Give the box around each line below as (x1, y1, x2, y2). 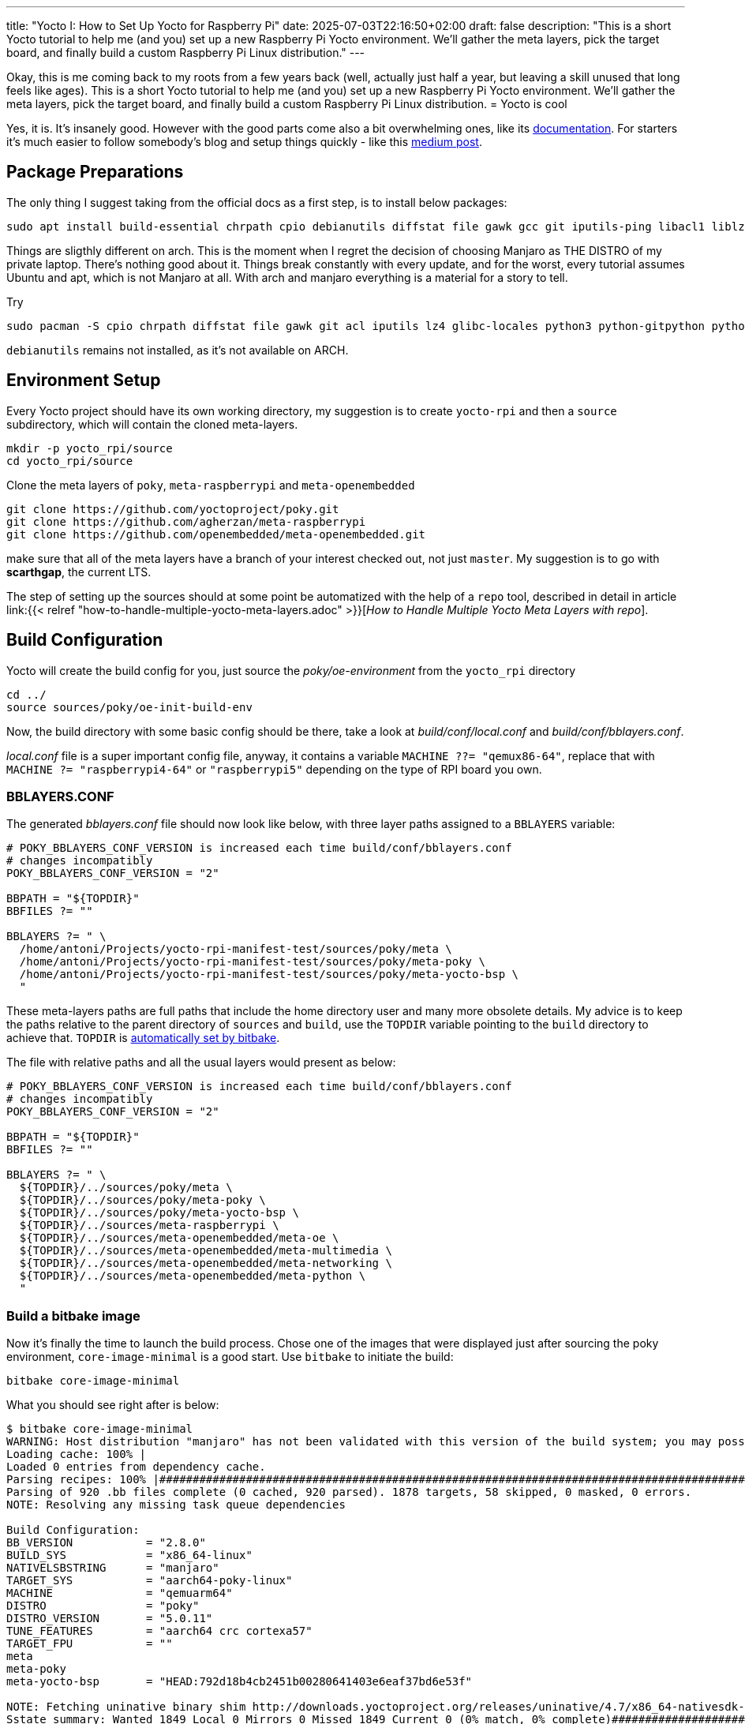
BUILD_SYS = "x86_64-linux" (6, 1549, 253, 1562)
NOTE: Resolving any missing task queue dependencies (6, 1498, 346, 1512)
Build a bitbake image (6, 1307, 140, 1324)
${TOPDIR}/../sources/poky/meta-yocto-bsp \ (19, 1206, 299, 1220)
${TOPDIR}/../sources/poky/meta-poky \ (19, 1194, 266, 1207)
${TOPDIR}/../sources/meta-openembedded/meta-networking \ (19, 1257, 392, 1270)
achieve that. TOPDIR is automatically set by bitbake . (6, 1031, 280, 1045)
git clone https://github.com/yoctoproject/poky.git (6, 502, 339, 515)
